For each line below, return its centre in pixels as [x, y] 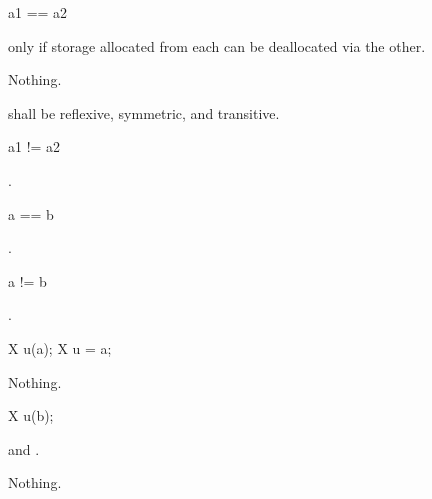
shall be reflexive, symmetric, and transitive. [144, 112]
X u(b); [31, 415]
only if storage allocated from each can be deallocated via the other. [217, 45]
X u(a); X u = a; [60, 347]
